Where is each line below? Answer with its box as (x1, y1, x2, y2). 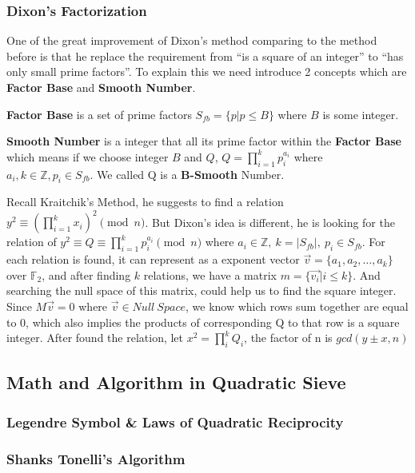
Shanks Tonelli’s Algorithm (6, 448, 186, 468)
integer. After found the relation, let (6, 329, 184, 346)
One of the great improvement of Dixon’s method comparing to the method (6, 32, 377, 49)
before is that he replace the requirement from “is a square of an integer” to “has (6, 47, 404, 64)
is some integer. (322, 105, 399, 122)
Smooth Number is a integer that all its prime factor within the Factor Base (6, 133, 401, 149)
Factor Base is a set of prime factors (6, 105, 192, 122)
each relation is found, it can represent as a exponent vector (6, 251, 300, 268)
